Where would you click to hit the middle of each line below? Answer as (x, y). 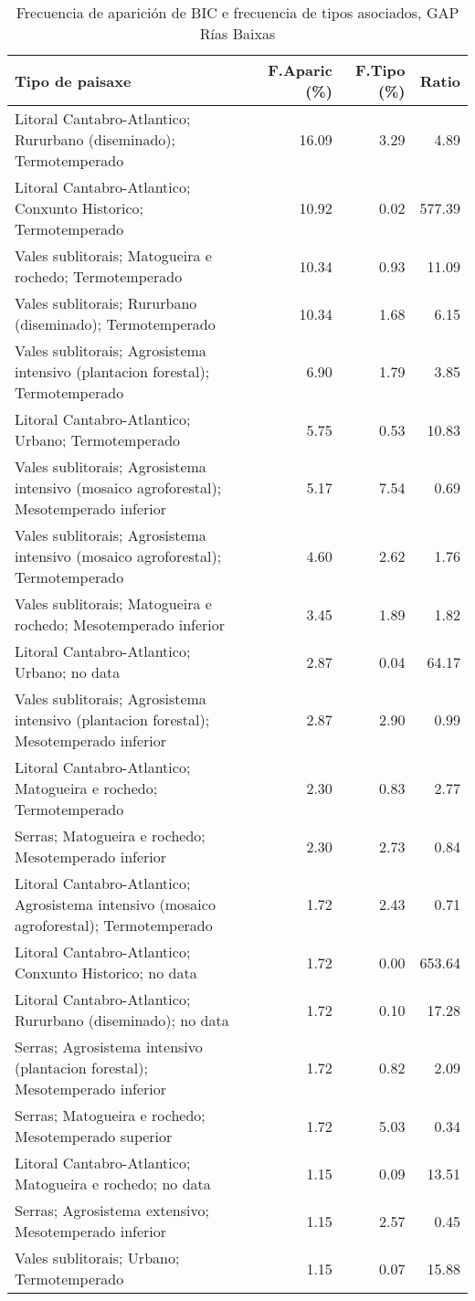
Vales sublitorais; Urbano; (97, 1258)
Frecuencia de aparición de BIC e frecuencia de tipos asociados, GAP (237, 12)
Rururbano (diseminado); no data (122, 1020)
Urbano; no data (68, 672)
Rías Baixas (237, 33)
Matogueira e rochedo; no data (113, 1184)
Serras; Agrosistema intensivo (109, 1047)
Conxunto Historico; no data (106, 973)
